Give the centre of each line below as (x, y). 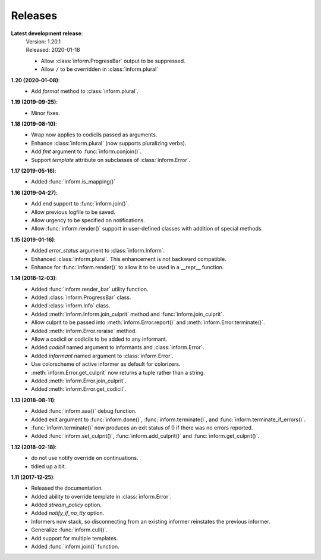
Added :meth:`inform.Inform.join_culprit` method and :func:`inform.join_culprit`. (128, 314)
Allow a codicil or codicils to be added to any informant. (99, 339)
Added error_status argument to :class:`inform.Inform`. (98, 251)
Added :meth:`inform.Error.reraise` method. (84, 331)
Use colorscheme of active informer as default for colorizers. (106, 364)
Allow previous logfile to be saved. (73, 212)
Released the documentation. (67, 488)
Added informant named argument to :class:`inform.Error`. (102, 356)
